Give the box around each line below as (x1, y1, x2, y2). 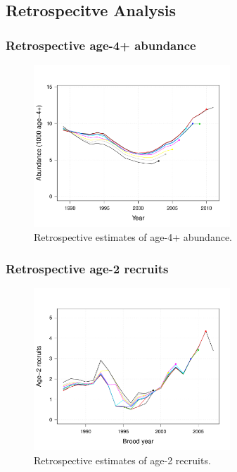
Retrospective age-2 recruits (6, 259, 169, 277)
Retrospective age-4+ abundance (6, 36, 196, 54)
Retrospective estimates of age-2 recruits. (34, 452, 211, 467)
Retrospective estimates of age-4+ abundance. (34, 229, 232, 244)
